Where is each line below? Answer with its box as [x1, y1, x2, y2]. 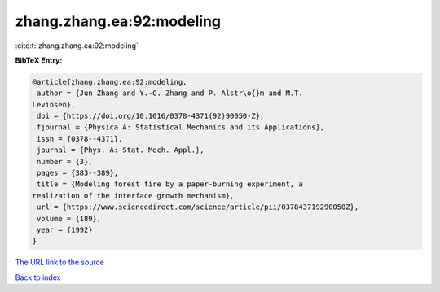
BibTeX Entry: [15, 55, 63, 65]
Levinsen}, [32, 100, 76, 109]
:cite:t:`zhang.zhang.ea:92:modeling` [15, 41, 139, 50]
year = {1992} [37, 225, 93, 234]
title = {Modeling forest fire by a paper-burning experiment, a [37, 180, 303, 189]
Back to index [15, 272, 61, 282]
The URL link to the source [15, 257, 105, 268]
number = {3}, [37, 157, 93, 166]
